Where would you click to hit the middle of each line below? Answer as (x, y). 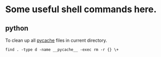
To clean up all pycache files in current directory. (56, 40)
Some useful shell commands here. (81, 9)
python (17, 28)
